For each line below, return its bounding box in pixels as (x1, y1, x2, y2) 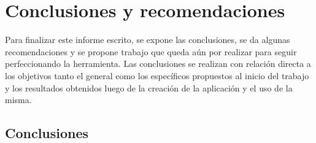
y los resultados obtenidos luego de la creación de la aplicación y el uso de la (5, 81, 293, 94)
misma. (5, 93, 32, 106)
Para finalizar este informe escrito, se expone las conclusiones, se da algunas (5, 33, 290, 46)
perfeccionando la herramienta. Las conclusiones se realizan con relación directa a (5, 57, 311, 70)
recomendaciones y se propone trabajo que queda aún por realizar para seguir (5, 45, 297, 58)
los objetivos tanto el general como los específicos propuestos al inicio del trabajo (5, 69, 309, 82)
